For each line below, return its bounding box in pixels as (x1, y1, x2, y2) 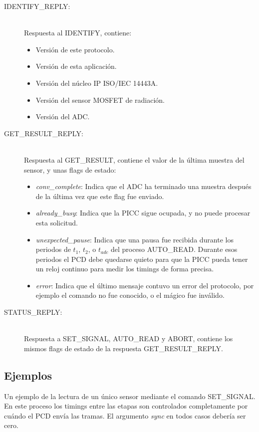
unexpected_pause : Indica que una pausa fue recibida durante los (35, 234, 234, 244)
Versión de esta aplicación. (35, 61, 117, 71)
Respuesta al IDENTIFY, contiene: (24, 27, 132, 38)
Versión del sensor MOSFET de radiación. (35, 94, 165, 105)
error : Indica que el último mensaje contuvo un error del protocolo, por (35, 280, 254, 290)
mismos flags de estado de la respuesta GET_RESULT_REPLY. (24, 343, 223, 353)
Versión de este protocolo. (35, 44, 115, 54)
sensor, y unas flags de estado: (24, 164, 116, 175)
